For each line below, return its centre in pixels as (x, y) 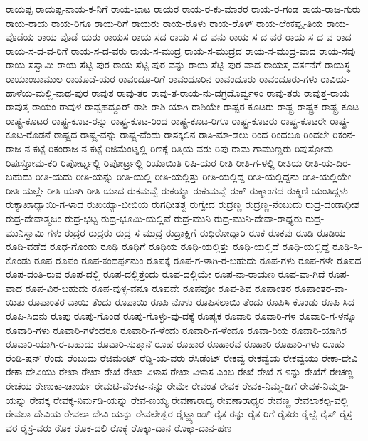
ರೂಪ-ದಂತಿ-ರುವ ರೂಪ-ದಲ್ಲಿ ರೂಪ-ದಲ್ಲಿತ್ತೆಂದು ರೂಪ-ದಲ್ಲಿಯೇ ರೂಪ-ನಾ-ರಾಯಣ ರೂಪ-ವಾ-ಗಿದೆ (165, 274)
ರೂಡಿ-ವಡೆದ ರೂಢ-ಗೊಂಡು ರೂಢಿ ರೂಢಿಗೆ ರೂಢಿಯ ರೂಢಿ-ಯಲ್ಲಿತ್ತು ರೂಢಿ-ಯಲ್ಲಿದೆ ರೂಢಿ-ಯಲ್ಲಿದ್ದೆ (168, 246)
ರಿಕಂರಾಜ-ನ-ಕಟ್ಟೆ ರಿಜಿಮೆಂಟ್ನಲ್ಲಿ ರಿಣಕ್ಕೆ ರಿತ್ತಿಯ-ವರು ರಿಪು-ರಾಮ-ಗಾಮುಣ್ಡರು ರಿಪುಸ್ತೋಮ (191, 148)
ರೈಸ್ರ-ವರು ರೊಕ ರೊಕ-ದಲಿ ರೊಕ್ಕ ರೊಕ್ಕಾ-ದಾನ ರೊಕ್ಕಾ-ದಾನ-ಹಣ (126, 427)
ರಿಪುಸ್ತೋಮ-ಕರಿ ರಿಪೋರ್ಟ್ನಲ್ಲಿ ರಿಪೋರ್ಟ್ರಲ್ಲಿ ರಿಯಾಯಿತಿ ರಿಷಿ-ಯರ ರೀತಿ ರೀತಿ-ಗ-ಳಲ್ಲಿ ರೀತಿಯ (154, 162)
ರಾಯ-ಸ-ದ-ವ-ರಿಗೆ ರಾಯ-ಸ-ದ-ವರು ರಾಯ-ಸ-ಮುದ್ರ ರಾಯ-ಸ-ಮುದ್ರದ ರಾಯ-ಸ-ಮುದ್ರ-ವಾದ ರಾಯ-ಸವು (181, 50)
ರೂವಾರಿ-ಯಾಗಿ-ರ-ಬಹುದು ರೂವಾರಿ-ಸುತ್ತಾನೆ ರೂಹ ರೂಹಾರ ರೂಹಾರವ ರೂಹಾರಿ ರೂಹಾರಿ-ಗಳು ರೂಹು (175, 344)
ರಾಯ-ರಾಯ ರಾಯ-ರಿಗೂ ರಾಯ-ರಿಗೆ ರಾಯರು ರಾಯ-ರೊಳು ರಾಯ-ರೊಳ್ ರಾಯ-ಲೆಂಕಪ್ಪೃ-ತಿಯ (164, 22)
